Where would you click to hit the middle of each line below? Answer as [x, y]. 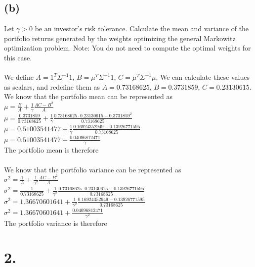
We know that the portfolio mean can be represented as [88, 96]
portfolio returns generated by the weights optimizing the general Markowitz [120, 38]
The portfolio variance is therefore [56, 223]
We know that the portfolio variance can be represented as [93, 169]
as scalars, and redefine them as [52, 86]
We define [19, 77]
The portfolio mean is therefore [51, 150]
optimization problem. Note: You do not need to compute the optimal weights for [127, 48]
